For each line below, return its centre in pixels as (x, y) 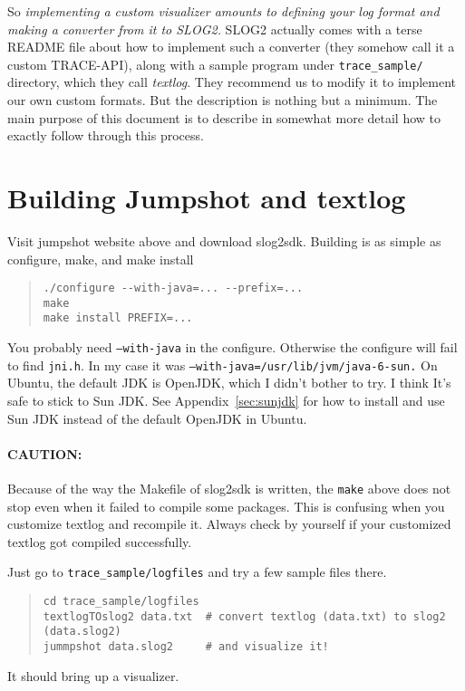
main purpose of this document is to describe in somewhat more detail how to (224, 117)
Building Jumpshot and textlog (207, 197)
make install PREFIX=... (118, 318)
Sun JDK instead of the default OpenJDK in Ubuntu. (157, 418)
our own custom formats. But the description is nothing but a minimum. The (223, 100)
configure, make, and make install (101, 259)
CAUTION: (45, 453)
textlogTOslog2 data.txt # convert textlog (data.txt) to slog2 (244, 616)
